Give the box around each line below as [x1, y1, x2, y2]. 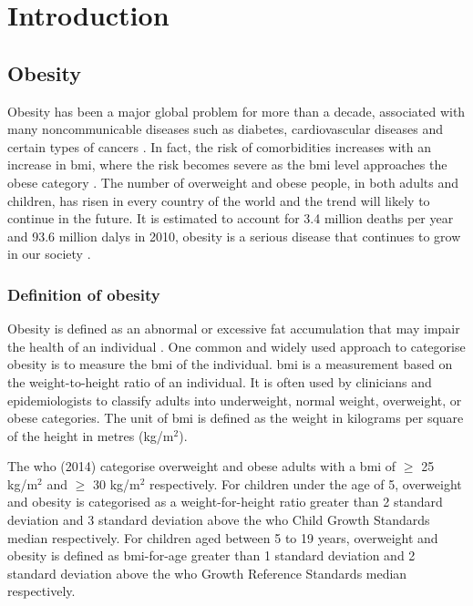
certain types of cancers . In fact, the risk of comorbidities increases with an [7, 137, 431, 156]
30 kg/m [92, 474, 140, 493]
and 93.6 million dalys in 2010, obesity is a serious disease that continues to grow [7, 226, 461, 245]
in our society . [7, 244, 91, 263]
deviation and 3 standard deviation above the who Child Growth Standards [7, 510, 430, 529]
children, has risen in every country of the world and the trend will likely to [7, 190, 430, 210]
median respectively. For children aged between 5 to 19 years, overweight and [7, 528, 438, 547]
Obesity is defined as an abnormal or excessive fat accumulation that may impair [7, 319, 460, 338]
